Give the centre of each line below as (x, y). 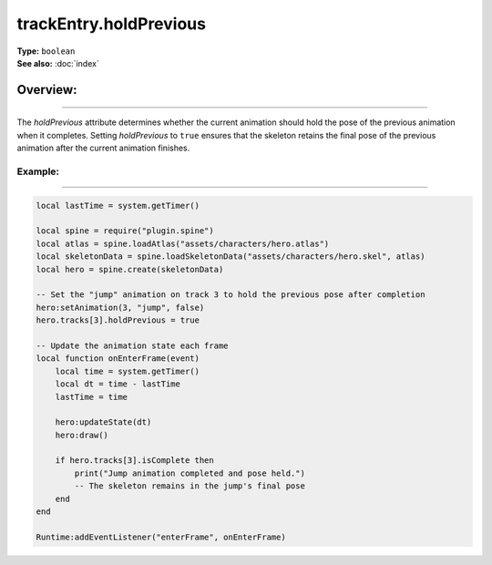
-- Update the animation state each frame (132, 345)
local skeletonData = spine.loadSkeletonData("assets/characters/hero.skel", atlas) (231, 257)
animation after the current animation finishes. (103, 148)
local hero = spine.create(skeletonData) (130, 269)
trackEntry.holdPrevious (112, 24)
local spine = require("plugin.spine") (125, 231)
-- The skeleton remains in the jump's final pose (190, 486)
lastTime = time (91, 397)
